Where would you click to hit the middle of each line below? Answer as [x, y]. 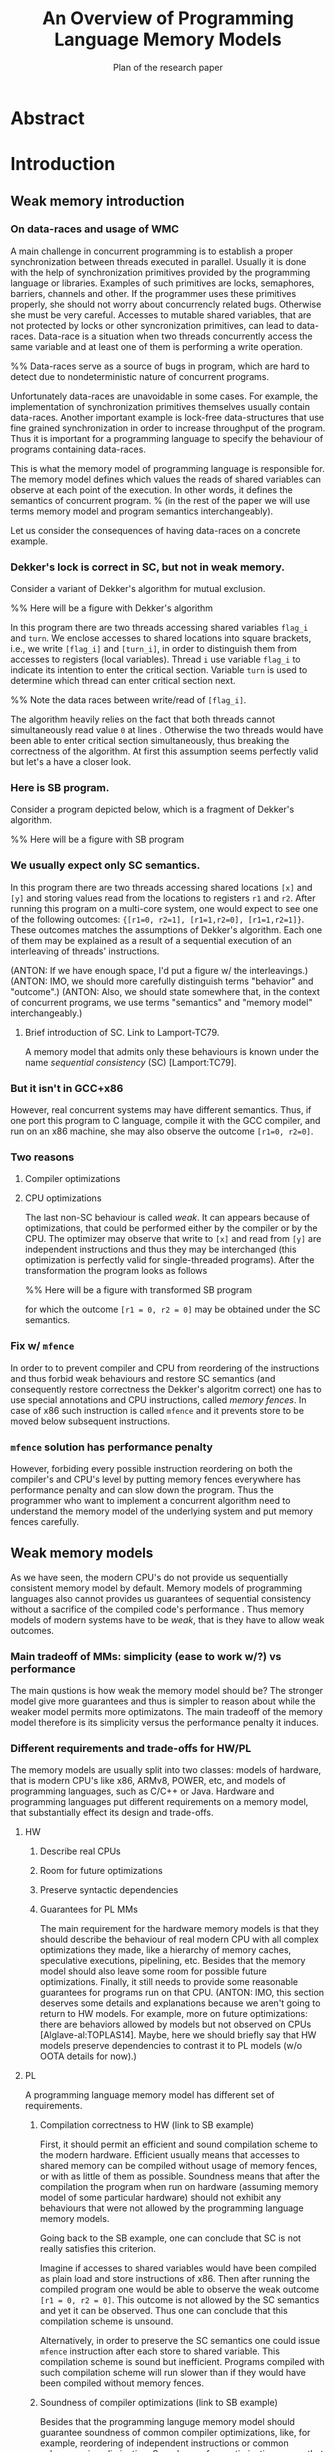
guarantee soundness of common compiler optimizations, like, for [175, 2433]
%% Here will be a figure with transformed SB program [138, 1290]
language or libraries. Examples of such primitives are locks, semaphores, [162, 283]
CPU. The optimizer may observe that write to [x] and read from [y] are [173, 1239]
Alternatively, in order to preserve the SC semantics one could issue [180, 2341]
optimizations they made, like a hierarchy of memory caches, [165, 1950]
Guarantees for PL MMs [88, 1909]
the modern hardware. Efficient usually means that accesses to [169, 2155]
